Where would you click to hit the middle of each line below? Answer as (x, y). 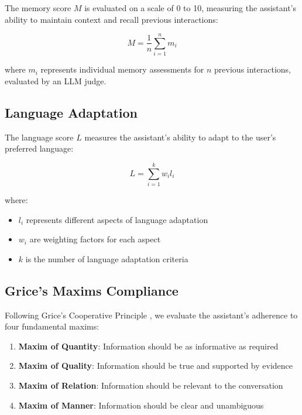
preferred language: (39, 148)
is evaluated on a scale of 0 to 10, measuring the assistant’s (191, 8)
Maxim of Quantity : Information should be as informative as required (148, 346)
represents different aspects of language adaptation (117, 219)
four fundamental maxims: (52, 326)
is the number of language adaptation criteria (107, 258)
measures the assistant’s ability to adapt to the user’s (180, 137)
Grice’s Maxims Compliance (92, 290)
